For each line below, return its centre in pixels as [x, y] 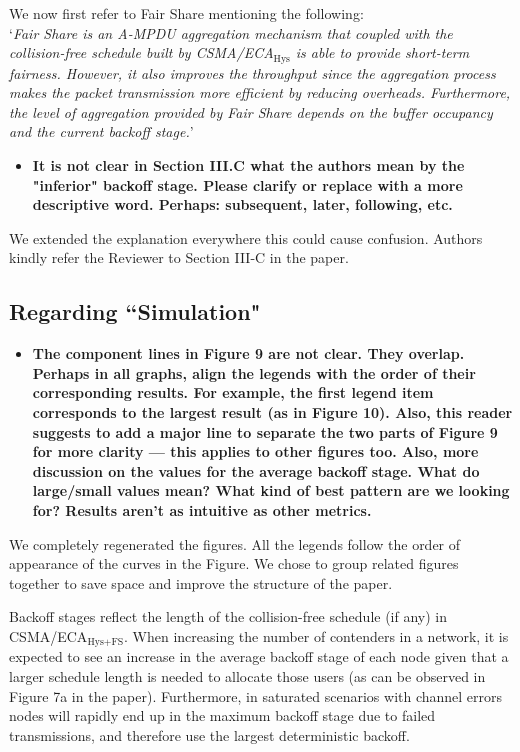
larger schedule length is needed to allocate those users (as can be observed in [247, 675]
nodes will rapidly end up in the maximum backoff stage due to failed [222, 715]
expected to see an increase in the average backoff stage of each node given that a [259, 656]
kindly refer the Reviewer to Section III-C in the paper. [179, 257]
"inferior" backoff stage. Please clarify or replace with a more [247, 184]
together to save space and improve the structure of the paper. [201, 582]
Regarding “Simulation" [135, 311]
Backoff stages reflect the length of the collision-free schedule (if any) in [228, 616]
